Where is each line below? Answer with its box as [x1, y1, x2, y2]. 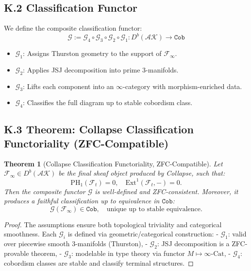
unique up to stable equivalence [106, 205, 201, 213]
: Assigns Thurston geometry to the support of [23, 48, 162, 58]
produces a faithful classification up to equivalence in [4, 196, 160, 206]
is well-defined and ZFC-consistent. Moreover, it [95, 186, 238, 196]
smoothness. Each [4, 229, 57, 239]
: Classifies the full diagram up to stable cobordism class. [23, 97, 193, 108]
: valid [228, 229, 247, 239]
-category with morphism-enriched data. [123, 81, 242, 91]
